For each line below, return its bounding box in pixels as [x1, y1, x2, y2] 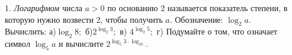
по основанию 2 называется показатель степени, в [107, 2, 288, 13]
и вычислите [58, 37, 104, 50]
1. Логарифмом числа [5, 2, 82, 13]
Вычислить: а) [5, 25, 56, 37]
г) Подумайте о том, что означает [156, 25, 278, 37]
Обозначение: [175, 13, 223, 25]
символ [5, 37, 30, 50]
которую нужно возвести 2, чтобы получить [5, 13, 163, 25]
